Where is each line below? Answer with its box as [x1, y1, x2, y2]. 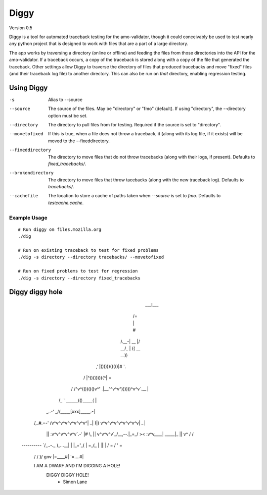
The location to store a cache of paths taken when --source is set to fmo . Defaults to [48, 193, 221, 199]
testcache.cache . [48, 200, 84, 206]
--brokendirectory [9, 170, 54, 176]
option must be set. [48, 112, 88, 118]
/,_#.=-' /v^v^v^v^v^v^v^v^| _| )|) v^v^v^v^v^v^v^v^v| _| [34, 420, 145, 426]
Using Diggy [9, 83, 48, 92]
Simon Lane [63, 479, 88, 485]
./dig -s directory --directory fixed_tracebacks [18, 275, 141, 281]
